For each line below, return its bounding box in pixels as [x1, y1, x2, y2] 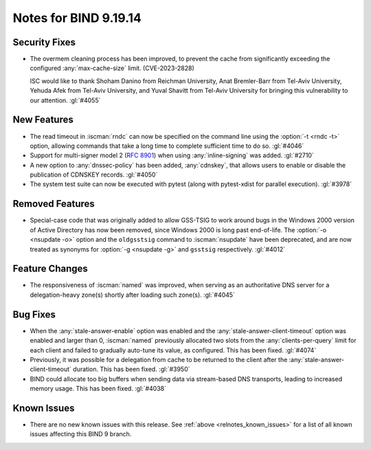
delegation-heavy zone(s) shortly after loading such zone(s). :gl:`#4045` [30, 291, 235, 299]
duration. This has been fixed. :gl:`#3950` [73, 365, 190, 374]
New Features [12, 114, 74, 126]
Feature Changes [12, 263, 89, 275]
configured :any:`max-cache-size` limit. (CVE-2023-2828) [30, 64, 195, 72]
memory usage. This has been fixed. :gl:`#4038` [30, 385, 166, 393]
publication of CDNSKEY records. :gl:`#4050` [30, 170, 158, 179]
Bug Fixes [12, 308, 56, 320]
